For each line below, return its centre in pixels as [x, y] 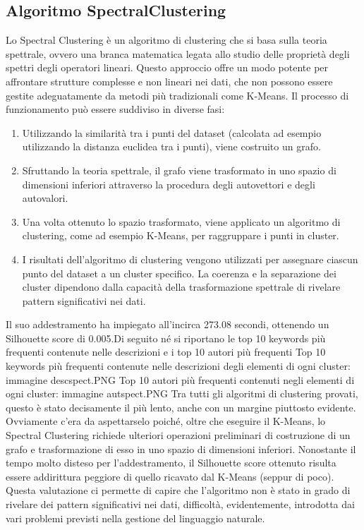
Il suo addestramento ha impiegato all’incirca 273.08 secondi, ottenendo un [168, 324]
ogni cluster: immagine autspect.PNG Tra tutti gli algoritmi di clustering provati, [182, 393]
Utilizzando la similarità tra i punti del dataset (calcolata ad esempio [172, 132]
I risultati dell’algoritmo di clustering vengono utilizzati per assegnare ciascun [190, 259]
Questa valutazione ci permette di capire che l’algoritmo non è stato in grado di [178, 490]
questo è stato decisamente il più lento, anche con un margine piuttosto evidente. [181, 407]
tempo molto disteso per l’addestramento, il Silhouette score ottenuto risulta [171, 463]
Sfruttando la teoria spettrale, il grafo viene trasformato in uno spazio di [179, 170]
